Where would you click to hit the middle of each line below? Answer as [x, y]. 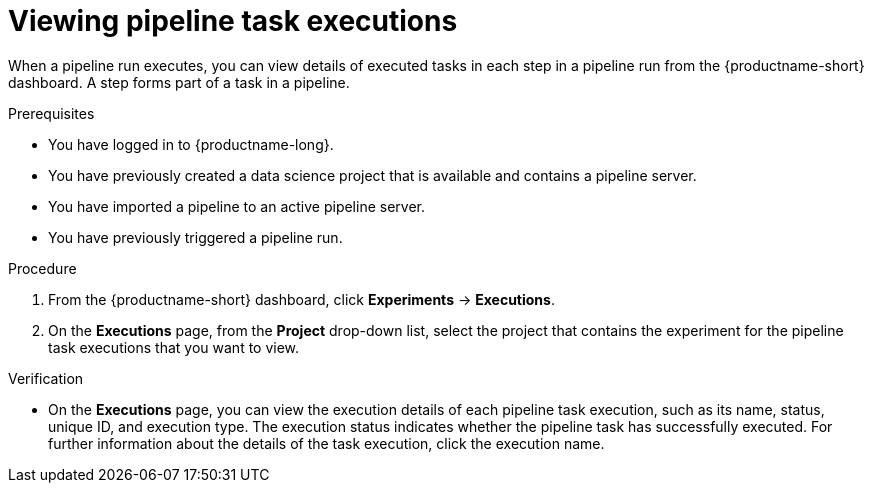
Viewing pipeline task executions [233, 21]
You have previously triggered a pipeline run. [195, 237]
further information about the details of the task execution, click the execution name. [326, 443]
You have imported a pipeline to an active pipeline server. [236, 206]
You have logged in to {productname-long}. [191, 144]
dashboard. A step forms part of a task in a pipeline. [179, 82]
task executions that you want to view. [174, 347]
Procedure [42, 268]
